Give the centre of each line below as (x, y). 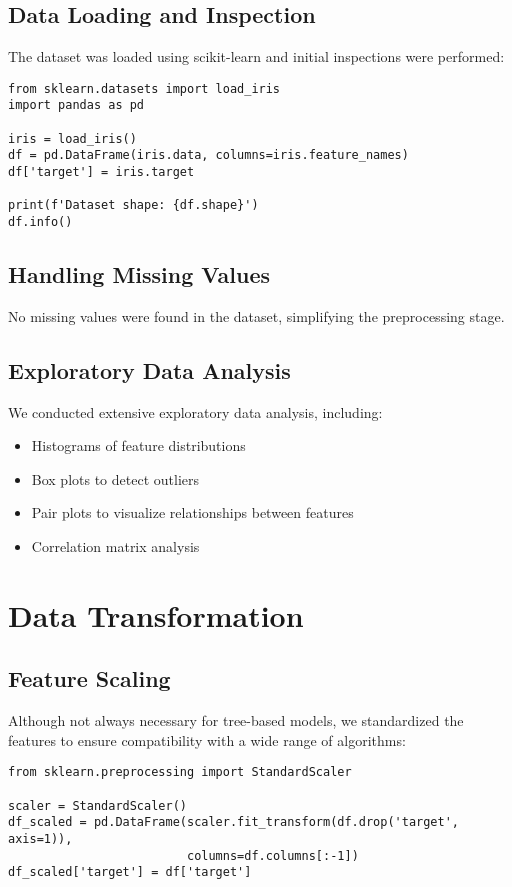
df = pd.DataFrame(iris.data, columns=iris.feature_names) (208, 155)
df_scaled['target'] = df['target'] (130, 872)
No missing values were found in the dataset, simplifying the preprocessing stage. (256, 315)
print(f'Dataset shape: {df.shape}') (133, 205)
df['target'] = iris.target (101, 172)
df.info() (40, 222)
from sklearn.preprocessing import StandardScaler (180, 772)
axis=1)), (40, 839)
